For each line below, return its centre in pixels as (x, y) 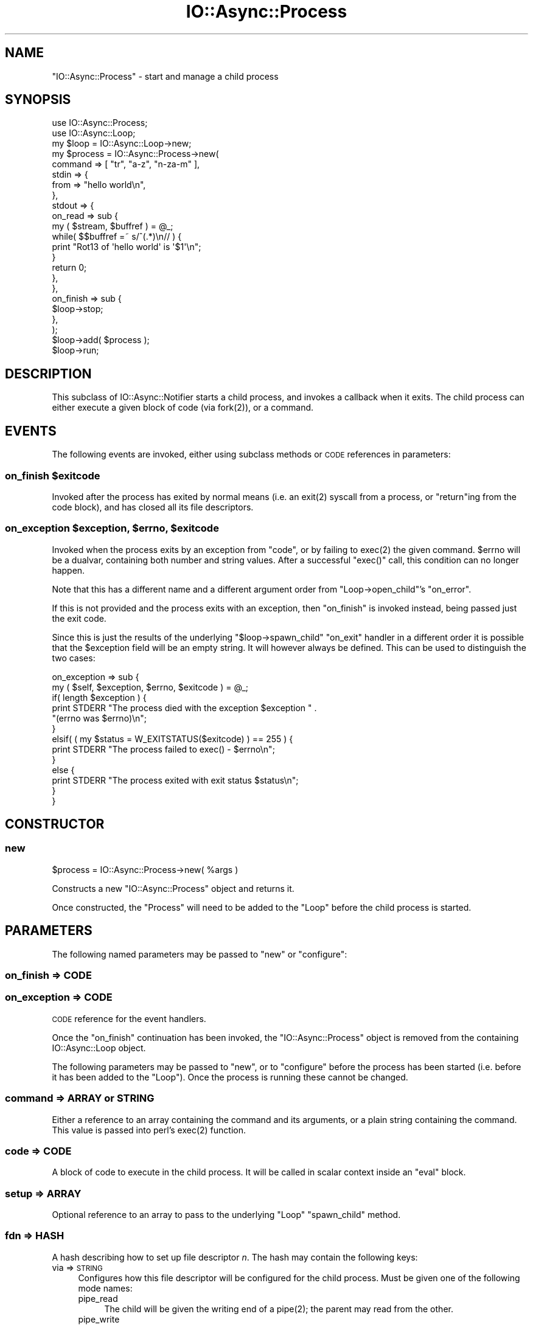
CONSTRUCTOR (55, 824)
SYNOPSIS (38, 100)
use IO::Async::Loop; (94, 133)
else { (63, 770)
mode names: (105, 1288)
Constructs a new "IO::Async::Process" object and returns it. (173, 888)
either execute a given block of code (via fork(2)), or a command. (183, 408)
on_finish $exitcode (53, 475)
